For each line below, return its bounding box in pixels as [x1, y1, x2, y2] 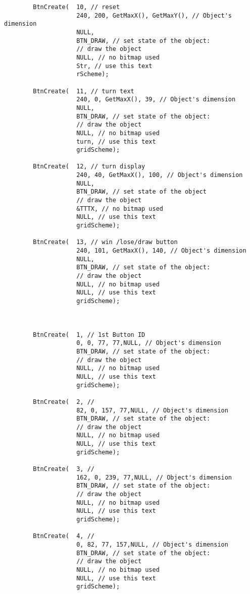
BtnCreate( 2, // [33, 398, 94, 405]
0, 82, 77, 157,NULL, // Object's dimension [76, 541, 228, 548]
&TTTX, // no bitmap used [76, 205, 163, 212]
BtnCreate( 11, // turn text [33, 87, 134, 95]
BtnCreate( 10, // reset [33, 4, 120, 11]
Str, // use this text [76, 62, 153, 70]
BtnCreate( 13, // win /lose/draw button [33, 239, 178, 246]
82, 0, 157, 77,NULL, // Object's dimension [76, 406, 228, 414]
